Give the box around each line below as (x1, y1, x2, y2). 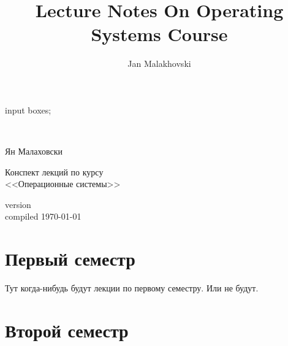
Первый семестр (5, 246, 135, 271)
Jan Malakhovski (127, 57, 191, 70)
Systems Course (91, 21, 228, 47)
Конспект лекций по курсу (5, 165, 104, 178)
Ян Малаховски (5, 145, 63, 158)
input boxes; (5, 103, 51, 116)
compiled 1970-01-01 (5, 210, 81, 223)
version (5, 198, 31, 210)
